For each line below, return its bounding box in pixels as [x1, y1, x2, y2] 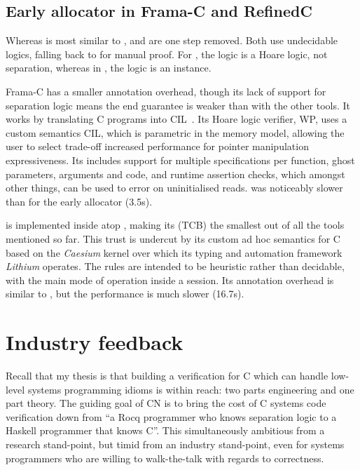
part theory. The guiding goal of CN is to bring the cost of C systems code [6, 396, 326, 410]
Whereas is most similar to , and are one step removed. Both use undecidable [6, 33, 338, 48]
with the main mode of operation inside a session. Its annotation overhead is [6, 272, 334, 287]
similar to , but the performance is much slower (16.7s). [6, 286, 244, 301]
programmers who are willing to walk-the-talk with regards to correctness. [6, 450, 324, 465]
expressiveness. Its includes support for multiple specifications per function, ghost [6, 152, 355, 167]
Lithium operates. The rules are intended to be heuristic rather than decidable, [6, 259, 345, 274]
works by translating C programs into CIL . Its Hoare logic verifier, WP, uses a [6, 112, 347, 126]
